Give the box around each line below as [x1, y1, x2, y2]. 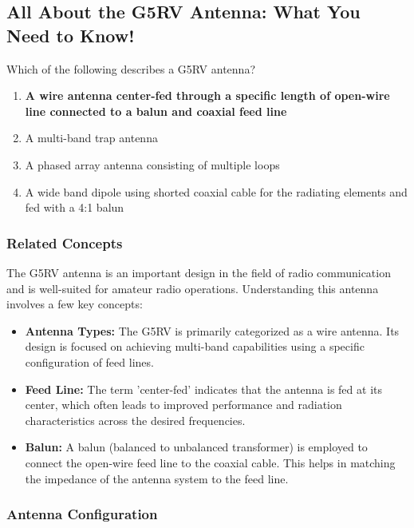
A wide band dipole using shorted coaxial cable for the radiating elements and [25, 183, 408, 200]
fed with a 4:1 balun [25, 199, 124, 216]
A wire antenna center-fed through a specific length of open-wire [25, 87, 390, 104]
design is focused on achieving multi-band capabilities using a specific [25, 338, 365, 355]
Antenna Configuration [6, 504, 158, 524]
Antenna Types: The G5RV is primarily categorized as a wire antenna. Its [25, 322, 400, 339]
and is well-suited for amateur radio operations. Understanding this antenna [6, 280, 379, 296]
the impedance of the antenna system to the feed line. [25, 470, 289, 486]
